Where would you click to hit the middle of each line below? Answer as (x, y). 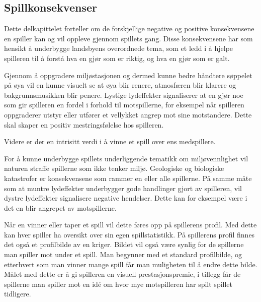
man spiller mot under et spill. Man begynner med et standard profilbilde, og (123, 254)
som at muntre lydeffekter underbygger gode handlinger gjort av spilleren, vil (123, 188)
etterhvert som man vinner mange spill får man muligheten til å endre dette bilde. (131, 264)
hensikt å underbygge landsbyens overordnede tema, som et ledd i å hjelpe (119, 48)
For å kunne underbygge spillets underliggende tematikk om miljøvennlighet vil (126, 158)
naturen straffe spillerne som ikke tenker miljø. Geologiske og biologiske (114, 168)
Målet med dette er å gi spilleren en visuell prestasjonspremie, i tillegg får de (122, 274)
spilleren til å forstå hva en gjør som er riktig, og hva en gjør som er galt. (117, 58)
